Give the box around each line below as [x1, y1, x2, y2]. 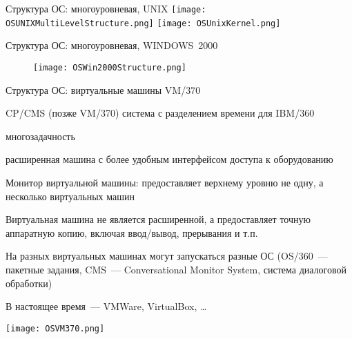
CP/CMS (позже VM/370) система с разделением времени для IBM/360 [6, 106, 315, 120]
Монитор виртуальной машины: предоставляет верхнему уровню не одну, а [6, 175, 324, 189]
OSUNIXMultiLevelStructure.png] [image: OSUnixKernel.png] [6, 18, 281, 28]
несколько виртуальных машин [6, 188, 135, 203]
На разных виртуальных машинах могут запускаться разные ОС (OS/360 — [6, 249, 328, 263]
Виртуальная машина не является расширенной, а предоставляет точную [6, 212, 311, 226]
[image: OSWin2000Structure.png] [33, 62, 186, 72]
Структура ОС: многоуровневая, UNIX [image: [6, 1, 206, 15]
